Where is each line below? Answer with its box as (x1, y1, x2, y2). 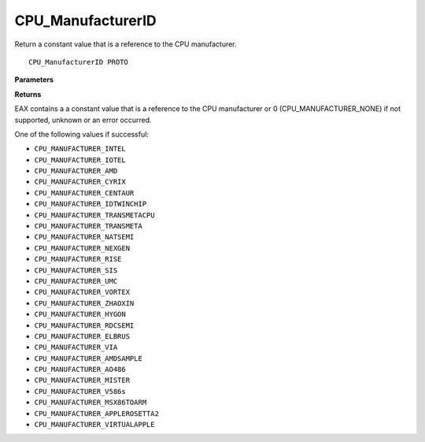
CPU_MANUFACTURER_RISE (34, 254, 122, 264)
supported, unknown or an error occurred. (14, 115, 153, 124)
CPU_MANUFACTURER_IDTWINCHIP (34, 199, 147, 209)
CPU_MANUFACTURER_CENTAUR (34, 188, 135, 197)
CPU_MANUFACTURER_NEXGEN (34, 243, 130, 252)
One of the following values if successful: (14, 129, 150, 139)
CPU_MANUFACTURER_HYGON (34, 310, 126, 319)
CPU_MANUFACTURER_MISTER (34, 376, 130, 385)
